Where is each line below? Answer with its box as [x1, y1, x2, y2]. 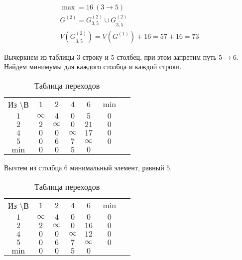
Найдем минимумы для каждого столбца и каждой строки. [4, 61, 182, 72]
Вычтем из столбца [4, 162, 62, 173]
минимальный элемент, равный [70, 162, 164, 173]
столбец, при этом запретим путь [117, 51, 217, 62]
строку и [82, 51, 109, 62]
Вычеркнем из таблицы [4, 51, 75, 62]
